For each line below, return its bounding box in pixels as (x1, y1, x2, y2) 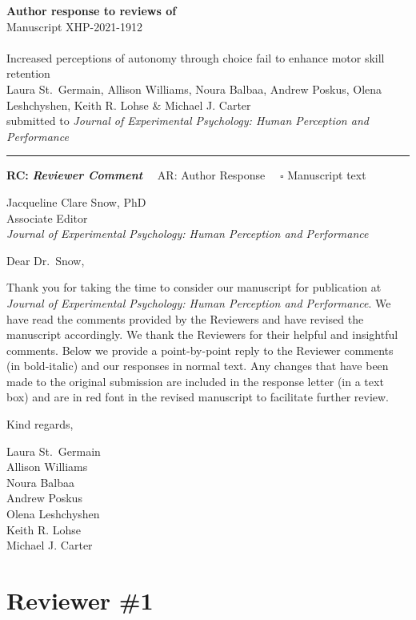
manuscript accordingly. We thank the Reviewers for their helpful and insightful (6, 326, 398, 343)
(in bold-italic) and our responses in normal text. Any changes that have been (6, 357, 389, 374)
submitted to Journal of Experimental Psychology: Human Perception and (6, 112, 369, 129)
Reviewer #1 (6, 584, 154, 616)
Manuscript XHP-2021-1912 (6, 18, 142, 34)
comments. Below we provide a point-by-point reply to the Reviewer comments (6, 341, 394, 358)
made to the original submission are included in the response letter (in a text (6, 372, 384, 389)
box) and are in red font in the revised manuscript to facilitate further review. (6, 389, 390, 405)
